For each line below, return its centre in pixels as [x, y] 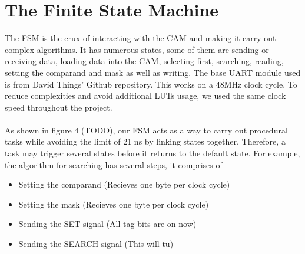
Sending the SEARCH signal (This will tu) [96, 244]
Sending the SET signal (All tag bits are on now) [107, 224]
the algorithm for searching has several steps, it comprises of [114, 164]
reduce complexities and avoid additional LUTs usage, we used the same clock [145, 96]
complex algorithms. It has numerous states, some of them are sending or [137, 49]
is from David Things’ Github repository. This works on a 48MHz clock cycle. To [151, 84]
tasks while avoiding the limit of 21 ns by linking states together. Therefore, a [145, 141]
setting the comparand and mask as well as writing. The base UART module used [153, 72]
